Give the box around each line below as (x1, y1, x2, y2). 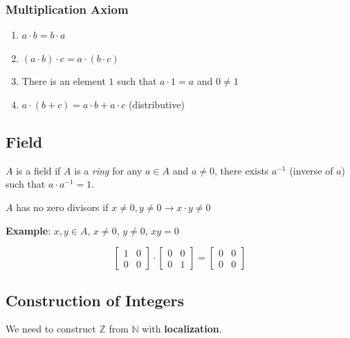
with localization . (142, 321, 222, 336)
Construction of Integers (6, 289, 185, 310)
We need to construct (6, 321, 96, 336)
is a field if (16, 163, 61, 177)
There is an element (21, 74, 106, 88)
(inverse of (289, 163, 333, 177)
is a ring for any (74, 163, 142, 177)
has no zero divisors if (16, 199, 109, 214)
